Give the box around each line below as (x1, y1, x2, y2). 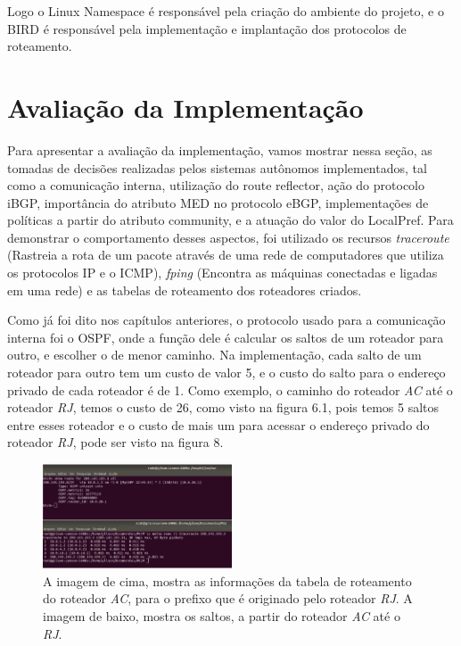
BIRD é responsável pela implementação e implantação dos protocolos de (7, 19, 407, 37)
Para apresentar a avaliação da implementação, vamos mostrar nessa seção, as (7, 140, 432, 159)
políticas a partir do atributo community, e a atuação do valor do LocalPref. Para (7, 211, 454, 229)
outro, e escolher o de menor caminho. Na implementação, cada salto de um (7, 345, 422, 364)
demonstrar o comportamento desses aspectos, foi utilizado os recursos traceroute (7, 228, 449, 246)
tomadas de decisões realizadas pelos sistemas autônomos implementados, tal (7, 158, 427, 177)
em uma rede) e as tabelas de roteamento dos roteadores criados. (7, 280, 362, 299)
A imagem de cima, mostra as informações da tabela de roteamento (43, 571, 412, 590)
